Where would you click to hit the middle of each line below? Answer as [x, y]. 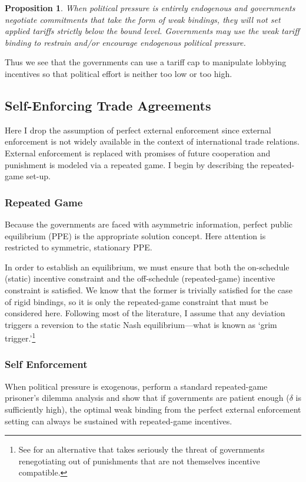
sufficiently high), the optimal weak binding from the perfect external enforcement [153, 409]
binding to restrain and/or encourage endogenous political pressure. [125, 42]
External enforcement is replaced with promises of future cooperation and [138, 153]
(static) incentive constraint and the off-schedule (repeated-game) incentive [140, 278]
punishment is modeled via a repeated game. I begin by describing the [132, 164]
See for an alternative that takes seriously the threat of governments [142, 449]
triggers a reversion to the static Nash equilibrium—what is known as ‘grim [141, 324]
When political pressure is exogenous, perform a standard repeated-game [136, 386]
